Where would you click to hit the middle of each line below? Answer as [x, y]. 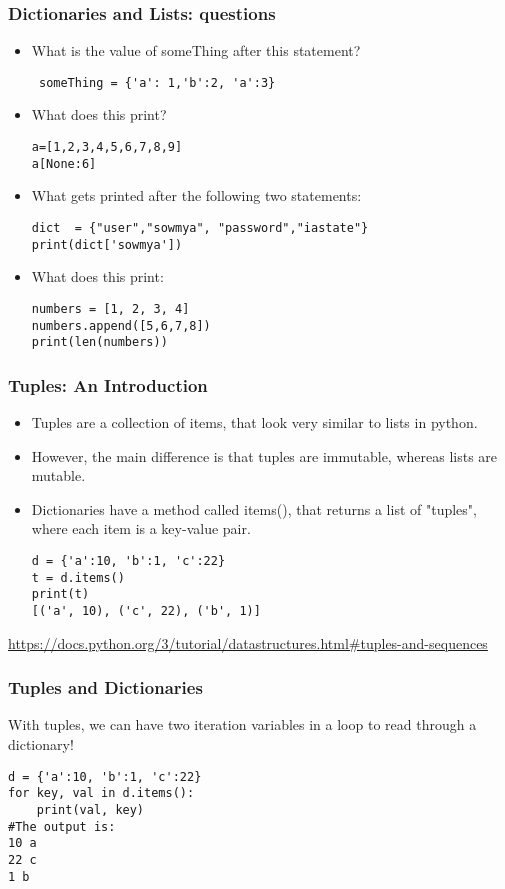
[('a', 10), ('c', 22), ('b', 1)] [146, 611]
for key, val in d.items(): [101, 793]
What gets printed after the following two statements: [196, 195]
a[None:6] [64, 163]
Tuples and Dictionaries [105, 687]
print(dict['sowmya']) [107, 244]
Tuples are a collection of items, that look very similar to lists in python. [254, 422]
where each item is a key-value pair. [141, 528]
